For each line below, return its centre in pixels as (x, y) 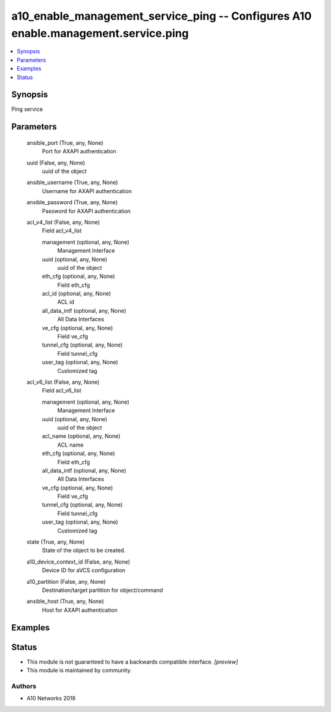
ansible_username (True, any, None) (72, 182)
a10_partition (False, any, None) (66, 581)
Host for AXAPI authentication (80, 610)
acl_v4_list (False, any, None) (63, 222)
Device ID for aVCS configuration (84, 570)
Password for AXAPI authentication (86, 211)
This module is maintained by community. (79, 670)
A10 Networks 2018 (51, 699)
